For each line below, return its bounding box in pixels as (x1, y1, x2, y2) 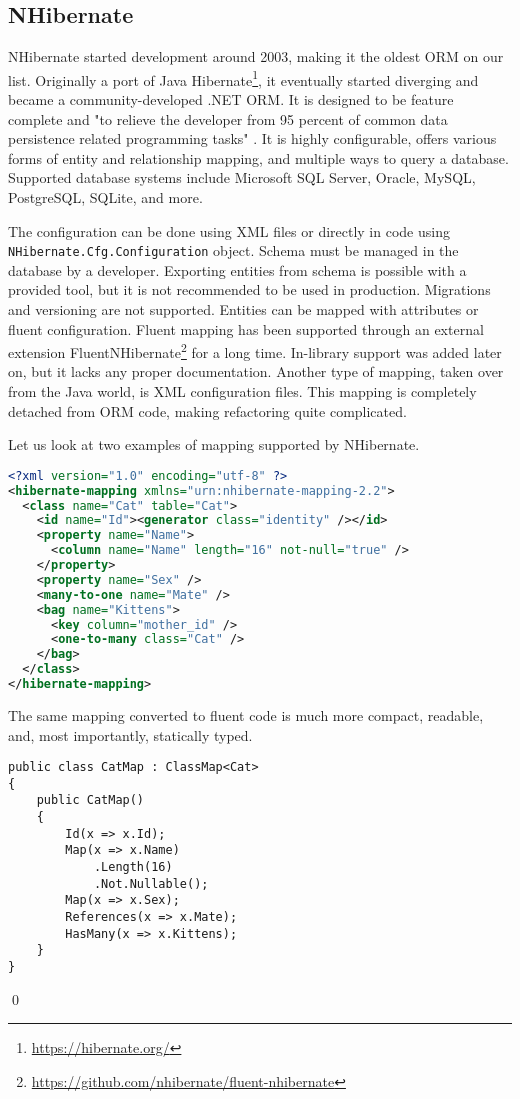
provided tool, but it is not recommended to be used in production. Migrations (8, 279, 491, 300)
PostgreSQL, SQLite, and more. (8, 187, 203, 208)
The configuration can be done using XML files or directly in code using (8, 220, 450, 241)
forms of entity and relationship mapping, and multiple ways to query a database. (8, 147, 509, 168)
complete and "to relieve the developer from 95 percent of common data (8, 108, 448, 129)
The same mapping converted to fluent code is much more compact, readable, (8, 704, 484, 725)
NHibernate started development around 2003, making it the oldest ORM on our (8, 46, 504, 67)
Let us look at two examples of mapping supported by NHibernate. (8, 434, 420, 455)
